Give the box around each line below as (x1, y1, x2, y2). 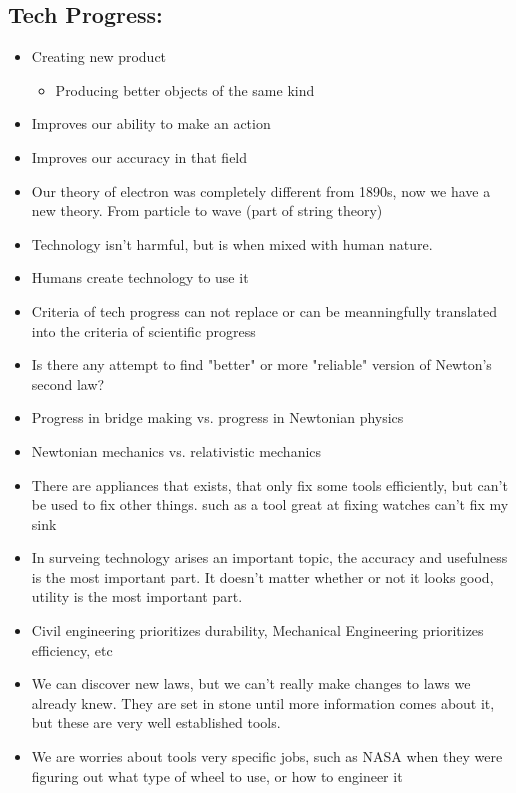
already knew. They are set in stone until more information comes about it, (31, 692, 495, 713)
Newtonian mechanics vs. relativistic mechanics (31, 440, 322, 461)
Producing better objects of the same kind (55, 79, 315, 100)
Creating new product (31, 46, 167, 67)
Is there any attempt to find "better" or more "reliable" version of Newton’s (31, 354, 492, 375)
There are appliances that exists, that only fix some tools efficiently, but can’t (31, 474, 508, 495)
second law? (31, 373, 105, 394)
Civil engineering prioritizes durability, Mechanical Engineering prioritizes (31, 620, 484, 641)
